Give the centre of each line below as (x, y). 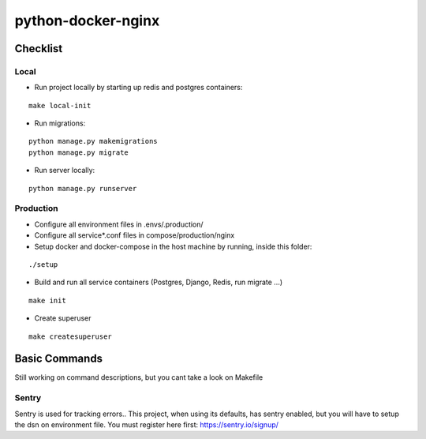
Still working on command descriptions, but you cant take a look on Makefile (139, 377)
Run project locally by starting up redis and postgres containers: (138, 88)
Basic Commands (58, 359)
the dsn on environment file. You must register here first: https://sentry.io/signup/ (147, 424)
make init (47, 300)
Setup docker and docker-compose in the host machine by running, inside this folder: (173, 246)
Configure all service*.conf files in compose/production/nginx (135, 235)
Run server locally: (65, 171)
